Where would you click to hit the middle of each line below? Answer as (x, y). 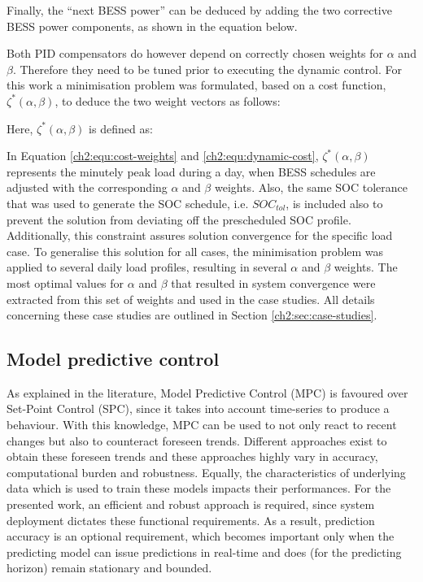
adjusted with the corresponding (87, 187)
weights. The (366, 267)
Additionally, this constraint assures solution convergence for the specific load (200, 235)
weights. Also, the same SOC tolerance (311, 187)
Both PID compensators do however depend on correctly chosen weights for (195, 53)
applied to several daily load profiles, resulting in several (147, 267)
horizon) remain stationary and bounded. (109, 568)
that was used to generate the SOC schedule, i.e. (128, 203)
